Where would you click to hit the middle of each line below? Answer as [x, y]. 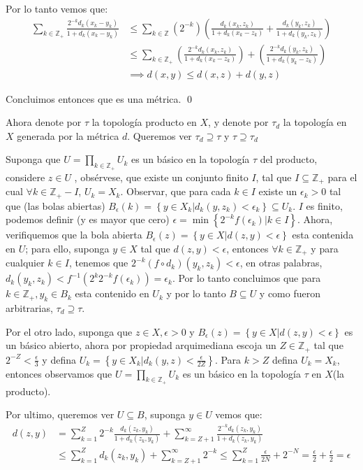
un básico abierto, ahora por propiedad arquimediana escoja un [141, 345]
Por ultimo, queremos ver [60, 414]
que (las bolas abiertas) [55, 205]
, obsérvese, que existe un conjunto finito [161, 177]
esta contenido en [112, 293]
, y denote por [238, 122]
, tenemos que [98, 263]
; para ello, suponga [67, 248]
